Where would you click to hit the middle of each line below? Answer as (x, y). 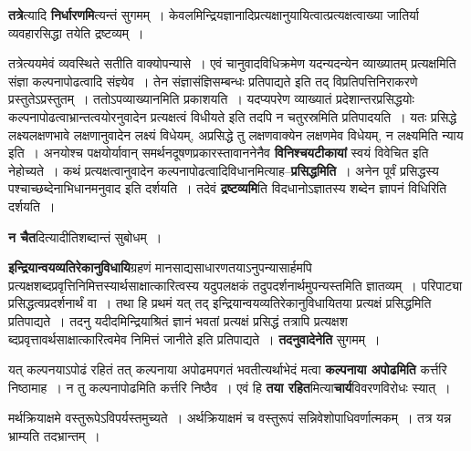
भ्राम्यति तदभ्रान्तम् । (54, 435)
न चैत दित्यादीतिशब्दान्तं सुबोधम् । (85, 236)
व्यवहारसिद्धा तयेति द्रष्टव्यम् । (76, 32)
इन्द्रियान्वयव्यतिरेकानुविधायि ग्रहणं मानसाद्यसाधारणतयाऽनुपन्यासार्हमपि (160, 267)
